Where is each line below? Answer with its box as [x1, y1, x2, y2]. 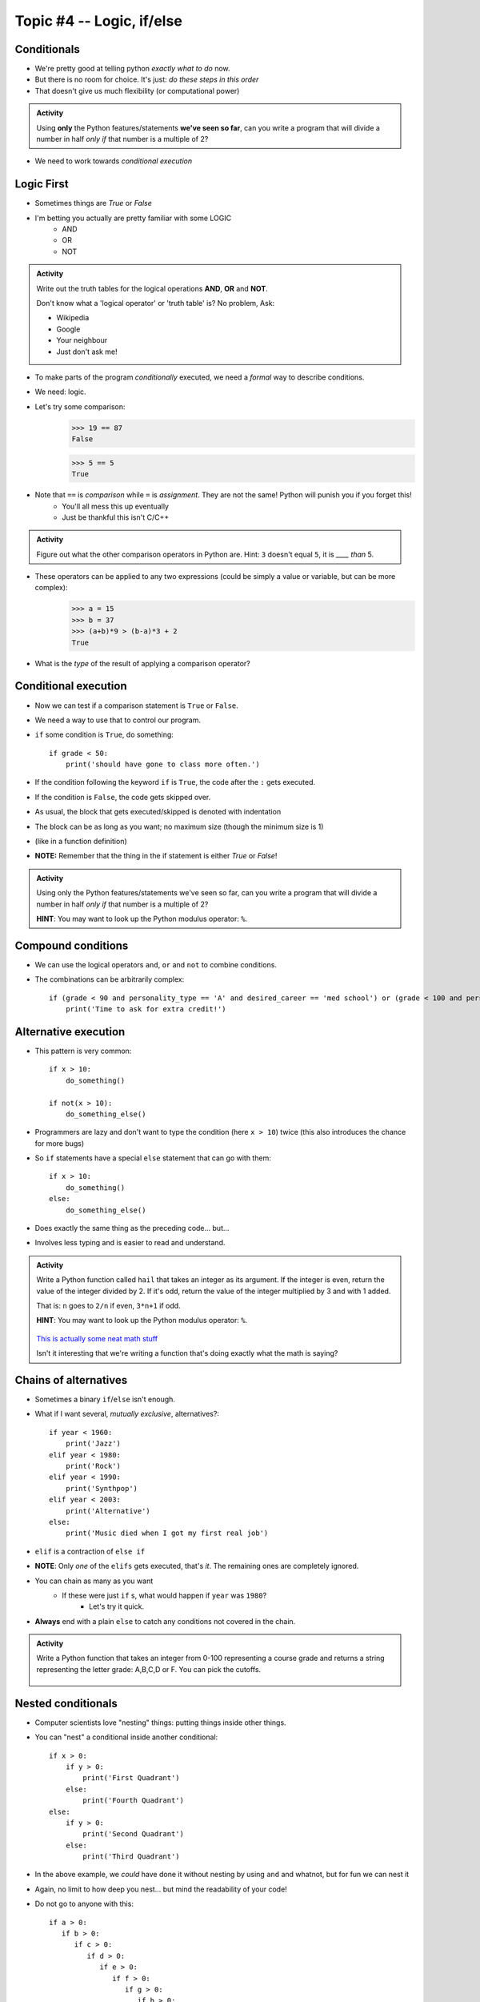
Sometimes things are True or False [34, 199, 152, 208]
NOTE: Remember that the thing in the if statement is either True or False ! [34, 851, 278, 861]
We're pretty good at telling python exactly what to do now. [34, 64, 231, 74]
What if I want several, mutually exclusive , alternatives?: [34, 1409, 220, 1419]
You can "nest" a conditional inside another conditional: [34, 1732, 218, 1742]
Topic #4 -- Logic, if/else [14, 12, 183, 30]
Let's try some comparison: [34, 401, 126, 412]
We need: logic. [34, 387, 87, 396]
